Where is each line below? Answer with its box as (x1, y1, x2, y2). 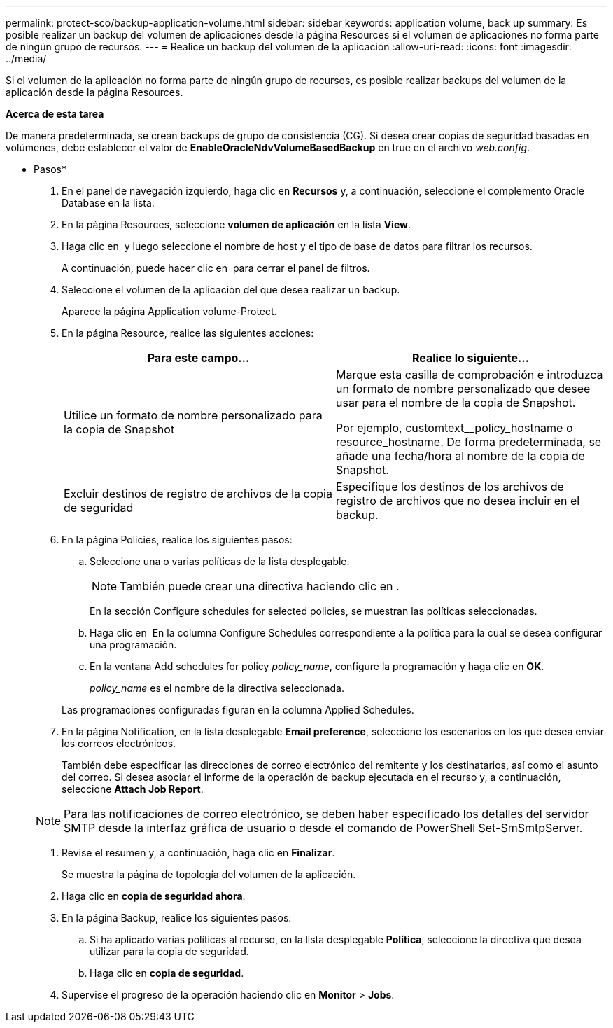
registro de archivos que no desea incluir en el (336, 494, 580, 508)
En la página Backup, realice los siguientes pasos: (62, 912, 292, 924)
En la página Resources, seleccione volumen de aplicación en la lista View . (62, 218, 411, 230)
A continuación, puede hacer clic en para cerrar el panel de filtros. (62, 262, 370, 274)
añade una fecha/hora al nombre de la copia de (336, 449, 585, 463)
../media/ (6, 53, 47, 64)
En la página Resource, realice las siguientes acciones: (62, 327, 314, 339)
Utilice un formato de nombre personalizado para (64, 408, 323, 422)
